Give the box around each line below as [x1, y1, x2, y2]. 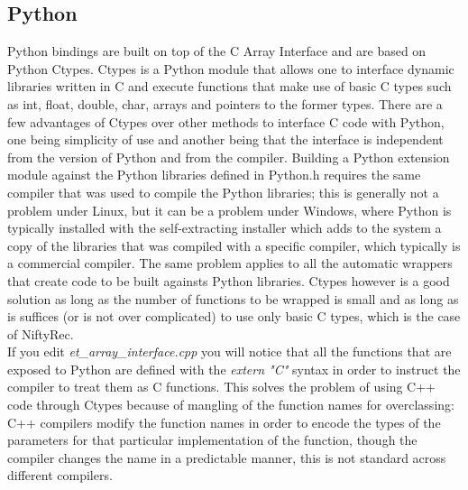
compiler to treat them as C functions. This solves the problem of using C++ [7, 377, 436, 396]
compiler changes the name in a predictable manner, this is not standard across [7, 448, 446, 467]
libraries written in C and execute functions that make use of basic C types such [7, 77, 452, 96]
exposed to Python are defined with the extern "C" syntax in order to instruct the [7, 359, 461, 378]
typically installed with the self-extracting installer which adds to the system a [7, 218, 442, 237]
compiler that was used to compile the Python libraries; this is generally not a [7, 182, 439, 201]
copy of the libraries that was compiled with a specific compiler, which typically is [7, 236, 461, 254]
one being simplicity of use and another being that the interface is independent [7, 130, 444, 149]
